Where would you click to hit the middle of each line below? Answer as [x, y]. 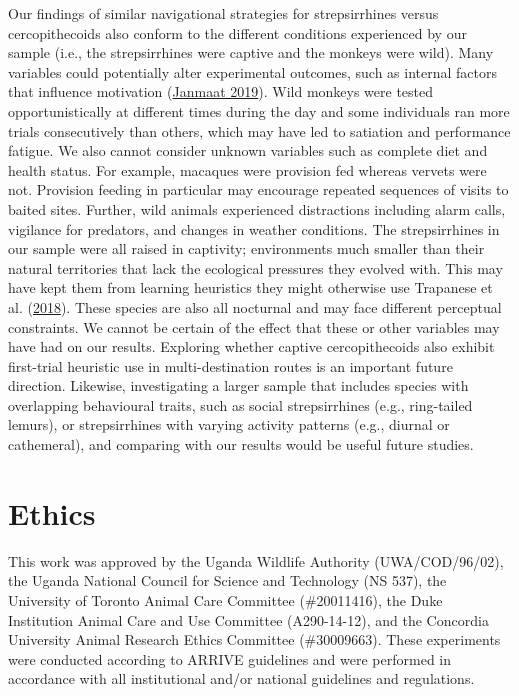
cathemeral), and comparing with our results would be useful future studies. [241, 444]
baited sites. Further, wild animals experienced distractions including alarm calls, [257, 208]
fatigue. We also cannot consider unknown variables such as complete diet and [248, 150]
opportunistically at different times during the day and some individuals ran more [259, 110]
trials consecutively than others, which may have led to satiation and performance [259, 130]
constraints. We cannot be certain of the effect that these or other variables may [254, 326]
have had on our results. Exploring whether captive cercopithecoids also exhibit [251, 346]
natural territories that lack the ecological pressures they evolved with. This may [255, 267]
